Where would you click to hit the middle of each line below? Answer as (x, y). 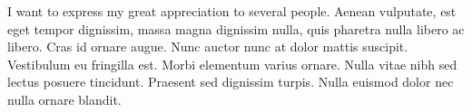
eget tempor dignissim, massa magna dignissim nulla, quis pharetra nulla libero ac (236, 28)
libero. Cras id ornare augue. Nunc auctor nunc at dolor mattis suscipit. (208, 47)
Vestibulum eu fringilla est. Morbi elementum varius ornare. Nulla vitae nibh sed (232, 64)
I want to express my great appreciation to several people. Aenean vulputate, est (232, 11)
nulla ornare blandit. (64, 99)
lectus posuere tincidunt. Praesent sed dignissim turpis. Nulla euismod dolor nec (231, 82)
